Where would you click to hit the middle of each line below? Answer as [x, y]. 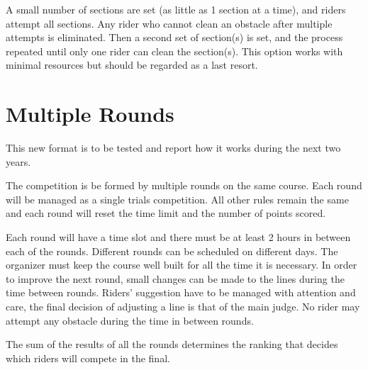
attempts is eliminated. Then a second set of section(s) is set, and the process [174, 37]
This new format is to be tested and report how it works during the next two [173, 148]
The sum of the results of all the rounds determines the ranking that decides [172, 344]
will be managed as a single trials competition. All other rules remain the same [177, 199]
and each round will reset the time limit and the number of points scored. [166, 213]
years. [18, 161]
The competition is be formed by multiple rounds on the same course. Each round [184, 185]
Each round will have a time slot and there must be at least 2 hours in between [178, 237]
